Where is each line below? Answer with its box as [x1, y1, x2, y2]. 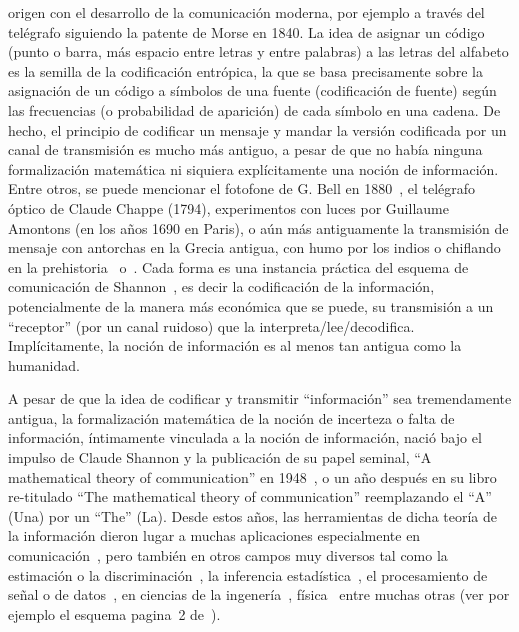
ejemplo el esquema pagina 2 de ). [8, 603, 221, 624]
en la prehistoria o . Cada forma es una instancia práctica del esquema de [8, 256, 469, 277]
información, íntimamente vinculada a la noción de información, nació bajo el [8, 427, 482, 448]
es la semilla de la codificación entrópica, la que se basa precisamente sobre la [8, 60, 483, 81]
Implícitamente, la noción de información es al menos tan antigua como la [8, 335, 462, 356]
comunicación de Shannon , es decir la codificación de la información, [8, 276, 435, 297]
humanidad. [8, 354, 80, 375]
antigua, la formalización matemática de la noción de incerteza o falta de [8, 407, 455, 428]
